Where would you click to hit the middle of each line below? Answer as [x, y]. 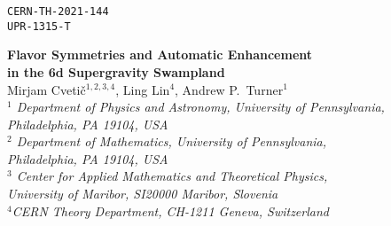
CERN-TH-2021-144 [58, 12]
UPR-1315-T [39, 26]
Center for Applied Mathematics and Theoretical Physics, [172, 176]
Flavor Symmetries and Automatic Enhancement [160, 55]
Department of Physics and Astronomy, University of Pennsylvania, [200, 107]
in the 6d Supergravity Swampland [116, 71]
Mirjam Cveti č [47, 89]
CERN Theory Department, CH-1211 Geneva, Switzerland [170, 210]
